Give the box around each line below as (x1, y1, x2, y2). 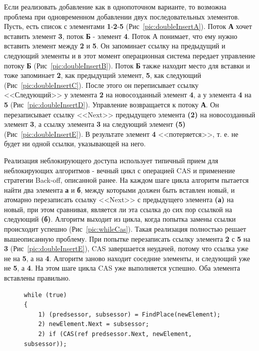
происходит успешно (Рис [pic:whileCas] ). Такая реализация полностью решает (4, 224, 247, 234)
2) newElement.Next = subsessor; (38, 321, 149, 328)
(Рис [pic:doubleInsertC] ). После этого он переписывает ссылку (4, 79, 199, 90)
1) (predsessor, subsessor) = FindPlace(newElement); (38, 311, 221, 318)
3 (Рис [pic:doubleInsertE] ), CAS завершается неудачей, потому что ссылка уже (4, 243, 249, 254)
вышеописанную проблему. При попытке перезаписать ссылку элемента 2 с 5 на (4, 233, 251, 244)
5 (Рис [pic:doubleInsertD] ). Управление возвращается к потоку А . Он (4, 99, 219, 109)
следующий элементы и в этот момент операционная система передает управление (4, 50, 256, 60)
